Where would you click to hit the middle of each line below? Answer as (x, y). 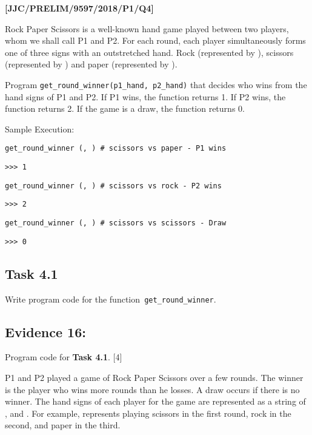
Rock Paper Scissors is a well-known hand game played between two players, (147, 28)
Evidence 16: (45, 331)
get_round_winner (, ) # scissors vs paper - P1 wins (116, 149)
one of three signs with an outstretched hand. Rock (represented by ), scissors (149, 52)
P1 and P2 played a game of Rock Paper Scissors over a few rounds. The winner (154, 377)
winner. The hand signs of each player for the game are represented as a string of (155, 401)
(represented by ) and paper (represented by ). (91, 64)
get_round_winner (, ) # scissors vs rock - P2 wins (113, 186)
